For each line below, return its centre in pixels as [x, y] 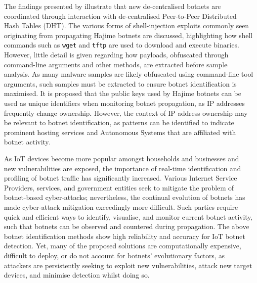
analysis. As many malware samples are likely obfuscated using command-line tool [128, 74]
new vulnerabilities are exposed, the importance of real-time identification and [123, 168]
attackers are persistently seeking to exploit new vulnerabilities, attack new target [128, 265]
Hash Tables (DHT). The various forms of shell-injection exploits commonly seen [127, 25]
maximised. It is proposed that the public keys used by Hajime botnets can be [123, 93]
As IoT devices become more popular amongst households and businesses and [122, 158]
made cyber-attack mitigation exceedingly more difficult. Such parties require [121, 207]
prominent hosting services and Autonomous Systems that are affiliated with [120, 132]
